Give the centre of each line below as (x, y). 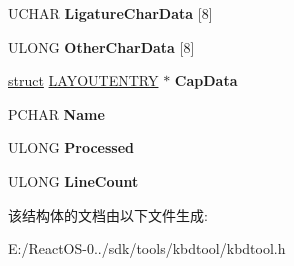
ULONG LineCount (73, 180)
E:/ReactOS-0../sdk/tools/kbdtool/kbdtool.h (147, 248)
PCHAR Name (56, 113)
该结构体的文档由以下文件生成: (108, 214)
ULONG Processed (71, 147)
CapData (206, 80)
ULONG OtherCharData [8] (101, 46)
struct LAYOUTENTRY (83, 80)
